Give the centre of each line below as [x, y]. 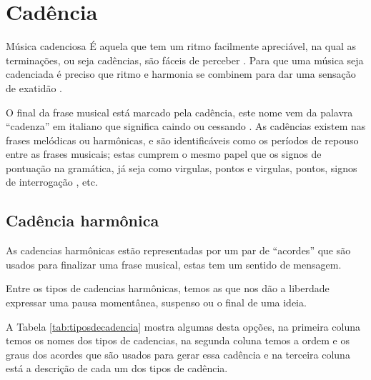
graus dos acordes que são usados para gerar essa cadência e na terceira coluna [178, 354]
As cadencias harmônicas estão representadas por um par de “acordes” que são [178, 250]
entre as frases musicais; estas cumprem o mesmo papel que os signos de [164, 154]
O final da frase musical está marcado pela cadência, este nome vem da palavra [179, 112]
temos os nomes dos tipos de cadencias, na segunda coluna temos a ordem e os [178, 340]
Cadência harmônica [83, 220]
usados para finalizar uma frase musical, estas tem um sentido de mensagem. [174, 264]
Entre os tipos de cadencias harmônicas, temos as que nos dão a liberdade [168, 288]
